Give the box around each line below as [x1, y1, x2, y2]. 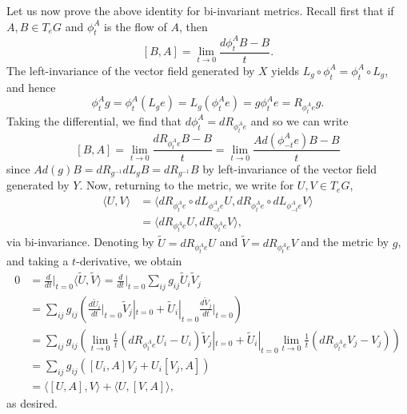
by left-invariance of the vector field [202, 160, 377, 177]
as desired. [6, 394, 58, 411]
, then [178, 18, 208, 34]
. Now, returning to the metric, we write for [79, 177, 294, 193]
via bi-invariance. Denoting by [6, 233, 154, 250]
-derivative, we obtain [76, 253, 182, 269]
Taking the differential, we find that [6, 112, 182, 129]
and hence [6, 78, 56, 95]
